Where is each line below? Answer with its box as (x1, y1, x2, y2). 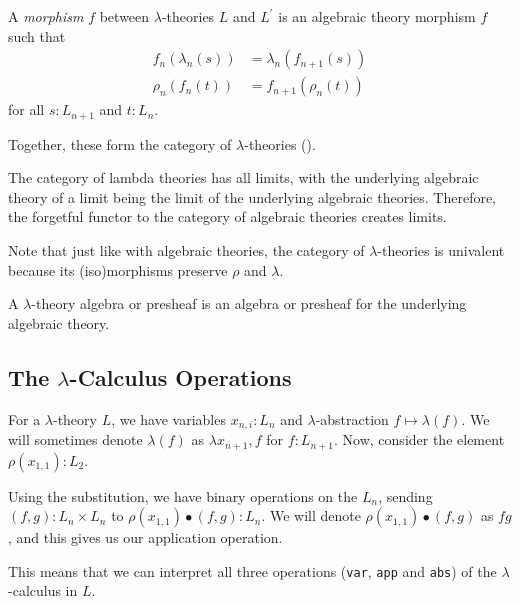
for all (8, 99, 45, 120)
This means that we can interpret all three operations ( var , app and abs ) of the (8, 560, 497, 581)
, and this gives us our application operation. (8, 527, 283, 548)
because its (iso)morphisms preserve (8, 259, 228, 280)
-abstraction (315, 408, 389, 429)
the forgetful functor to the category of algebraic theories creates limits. (8, 206, 447, 227)
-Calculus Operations (69, 361, 292, 392)
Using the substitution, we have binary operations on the (8, 485, 358, 506)
